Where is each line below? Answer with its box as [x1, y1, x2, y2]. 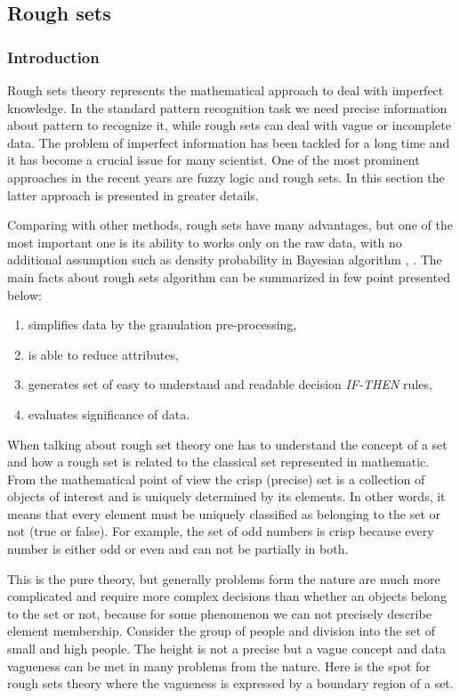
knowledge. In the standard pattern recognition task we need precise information [7, 98, 448, 117]
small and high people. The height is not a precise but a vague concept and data [7, 639, 446, 658]
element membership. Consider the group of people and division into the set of [7, 621, 436, 640]
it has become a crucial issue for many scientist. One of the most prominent [7, 150, 420, 169]
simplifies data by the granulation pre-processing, [28, 315, 297, 334]
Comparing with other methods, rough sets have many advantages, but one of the [7, 215, 453, 234]
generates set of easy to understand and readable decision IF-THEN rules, [28, 375, 432, 394]
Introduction [7, 45, 100, 68]
